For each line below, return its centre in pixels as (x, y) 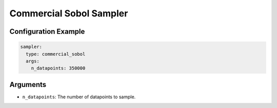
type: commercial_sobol (56, 54)
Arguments (28, 84)
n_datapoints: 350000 (58, 68)
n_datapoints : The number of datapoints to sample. (79, 97)
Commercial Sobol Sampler (69, 13)
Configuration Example (47, 31)
